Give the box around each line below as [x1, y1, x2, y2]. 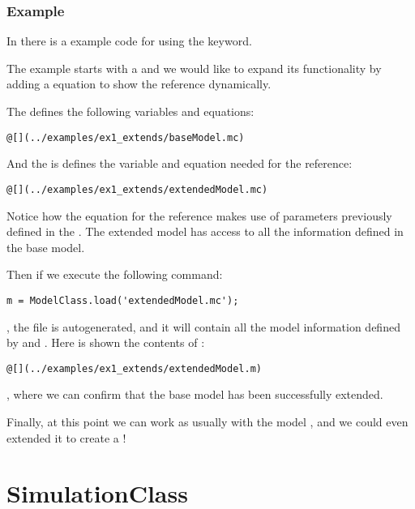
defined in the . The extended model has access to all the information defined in [6, 223, 404, 240]
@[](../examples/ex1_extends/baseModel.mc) [6, 131, 245, 143]
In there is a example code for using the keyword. [6, 32, 252, 49]
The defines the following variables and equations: [6, 103, 255, 119]
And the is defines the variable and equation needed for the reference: [6, 155, 353, 172]
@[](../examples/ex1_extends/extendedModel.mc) [6, 183, 268, 195]
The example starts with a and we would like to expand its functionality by [6, 59, 382, 76]
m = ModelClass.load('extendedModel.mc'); [6, 294, 239, 306]
